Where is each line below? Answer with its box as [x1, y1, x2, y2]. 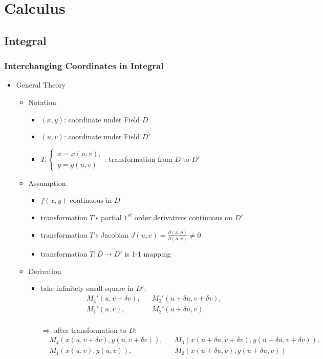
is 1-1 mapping [124, 248, 171, 259]
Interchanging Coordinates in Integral [4, 59, 164, 72]
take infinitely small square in [40, 283, 134, 293]
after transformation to [54, 324, 126, 335]
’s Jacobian [94, 229, 128, 240]
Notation [28, 96, 56, 107]
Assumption [28, 177, 66, 188]
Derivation [28, 265, 61, 276]
